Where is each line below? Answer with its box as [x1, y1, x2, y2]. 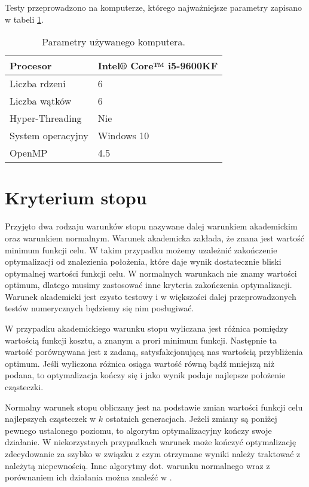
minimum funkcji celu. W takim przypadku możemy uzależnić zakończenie [5, 243, 277, 256]
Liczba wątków [10, 94, 72, 108]
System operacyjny [10, 128, 88, 143]
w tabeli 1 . [5, 13, 44, 25]
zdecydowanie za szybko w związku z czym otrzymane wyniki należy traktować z [5, 448, 301, 460]
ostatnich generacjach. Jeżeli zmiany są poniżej [105, 412, 277, 425]
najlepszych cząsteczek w [5, 412, 96, 425]
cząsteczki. [5, 381, 44, 393]
